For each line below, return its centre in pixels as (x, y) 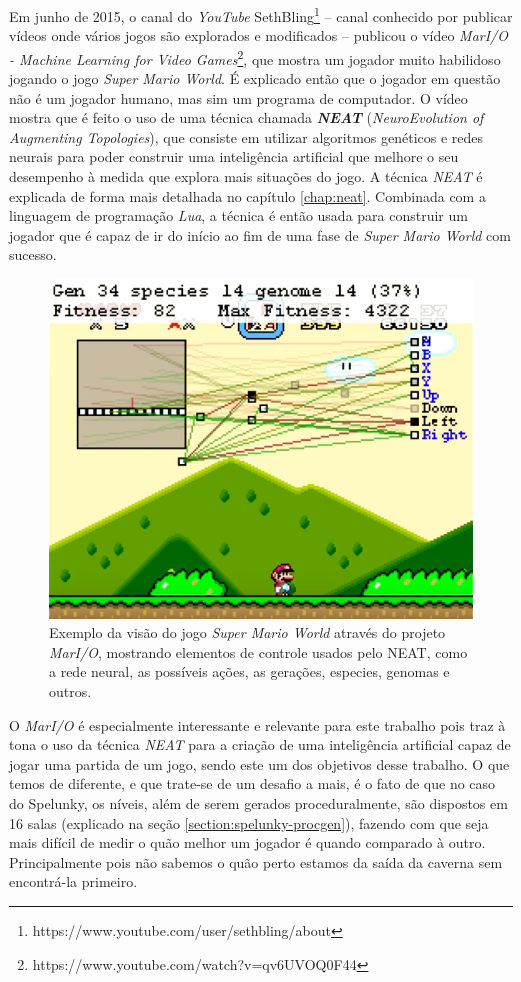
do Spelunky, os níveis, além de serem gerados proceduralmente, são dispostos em (258, 803)
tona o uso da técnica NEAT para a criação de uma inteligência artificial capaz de (260, 744)
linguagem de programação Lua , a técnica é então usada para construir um (238, 215)
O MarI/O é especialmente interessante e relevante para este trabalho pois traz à (257, 724)
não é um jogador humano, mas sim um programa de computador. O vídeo (238, 97)
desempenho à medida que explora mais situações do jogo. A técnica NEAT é (246, 176)
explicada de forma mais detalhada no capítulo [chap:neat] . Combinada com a (247, 195)
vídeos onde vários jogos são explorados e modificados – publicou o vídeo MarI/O (259, 35)
